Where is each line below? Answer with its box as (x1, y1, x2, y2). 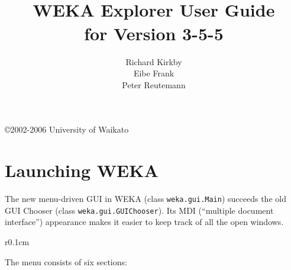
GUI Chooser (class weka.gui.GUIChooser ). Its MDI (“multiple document (5, 204, 274, 216)
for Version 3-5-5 (84, 21, 224, 45)
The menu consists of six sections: (5, 255, 127, 268)
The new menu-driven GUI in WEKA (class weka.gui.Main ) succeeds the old (5, 192, 286, 204)
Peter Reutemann (122, 78, 186, 91)
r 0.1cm (5, 235, 30, 247)
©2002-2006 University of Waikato (5, 123, 129, 136)
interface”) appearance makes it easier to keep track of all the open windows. (5, 216, 284, 228)
